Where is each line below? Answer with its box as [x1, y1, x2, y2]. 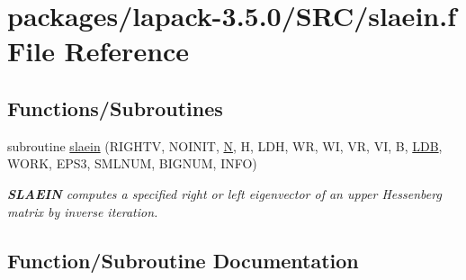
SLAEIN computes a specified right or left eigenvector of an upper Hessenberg [7, 184, 442, 203]
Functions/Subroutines [7, 94, 223, 122]
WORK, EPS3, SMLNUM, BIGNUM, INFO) [7, 154, 257, 173]
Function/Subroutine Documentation [7, 246, 359, 274]
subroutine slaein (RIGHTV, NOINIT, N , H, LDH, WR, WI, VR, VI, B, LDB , [7, 136, 443, 155]
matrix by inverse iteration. [7, 202, 158, 221]
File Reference [7, 32, 190, 69]
